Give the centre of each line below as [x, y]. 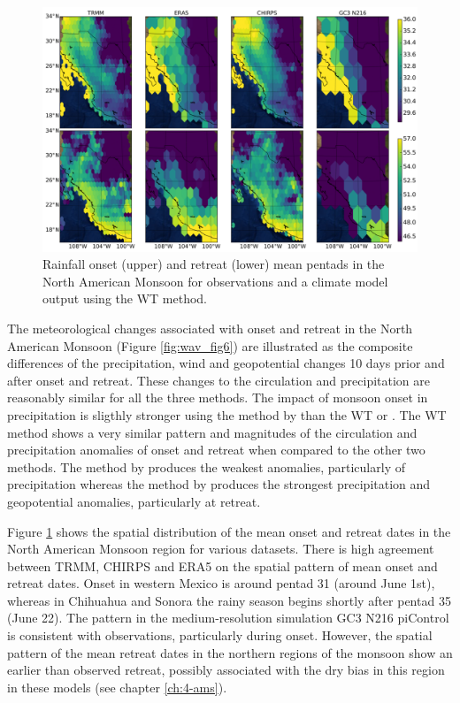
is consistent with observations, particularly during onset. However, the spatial [220, 635]
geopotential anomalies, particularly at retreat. [134, 501]
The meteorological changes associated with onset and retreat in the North [210, 328]
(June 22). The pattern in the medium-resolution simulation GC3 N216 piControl [228, 618]
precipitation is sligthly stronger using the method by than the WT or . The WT [227, 414]
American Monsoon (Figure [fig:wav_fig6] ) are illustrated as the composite [210, 345]
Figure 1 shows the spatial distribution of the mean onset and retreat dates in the [229, 531]
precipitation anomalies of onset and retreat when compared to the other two [216, 450]
